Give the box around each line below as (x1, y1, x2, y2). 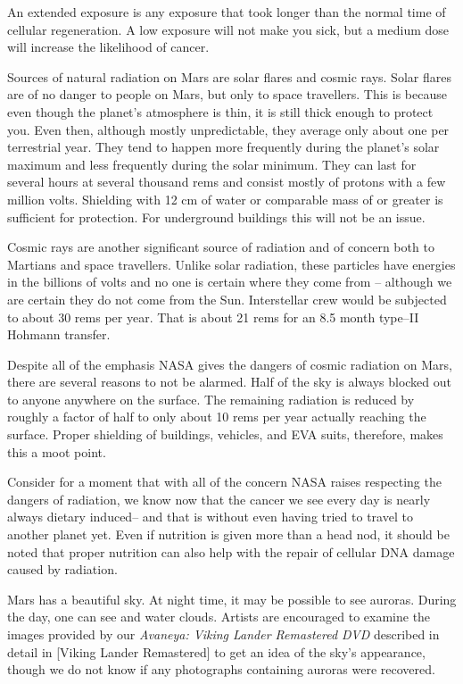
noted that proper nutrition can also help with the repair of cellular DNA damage (7, 542, 455, 561)
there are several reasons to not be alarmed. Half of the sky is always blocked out (7, 372, 451, 391)
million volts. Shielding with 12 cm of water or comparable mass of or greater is (7, 189, 443, 208)
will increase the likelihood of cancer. (7, 38, 210, 56)
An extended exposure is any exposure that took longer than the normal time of (7, 3, 446, 21)
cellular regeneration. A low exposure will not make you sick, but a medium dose (7, 20, 450, 38)
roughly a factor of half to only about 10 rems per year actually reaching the (7, 407, 426, 426)
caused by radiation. (7, 560, 118, 579)
